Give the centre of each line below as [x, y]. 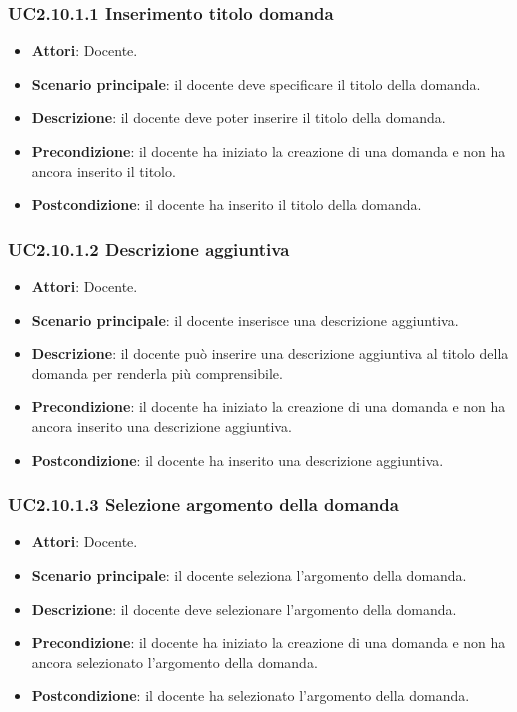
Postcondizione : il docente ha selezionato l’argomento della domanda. [250, 695]
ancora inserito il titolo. [103, 170]
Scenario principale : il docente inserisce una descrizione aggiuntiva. [245, 319]
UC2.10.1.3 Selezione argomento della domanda [203, 504]
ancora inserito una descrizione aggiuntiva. [161, 425]
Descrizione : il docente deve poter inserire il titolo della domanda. [238, 117]
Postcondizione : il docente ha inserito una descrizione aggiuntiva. [237, 459]
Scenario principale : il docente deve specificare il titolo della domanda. [256, 83]
